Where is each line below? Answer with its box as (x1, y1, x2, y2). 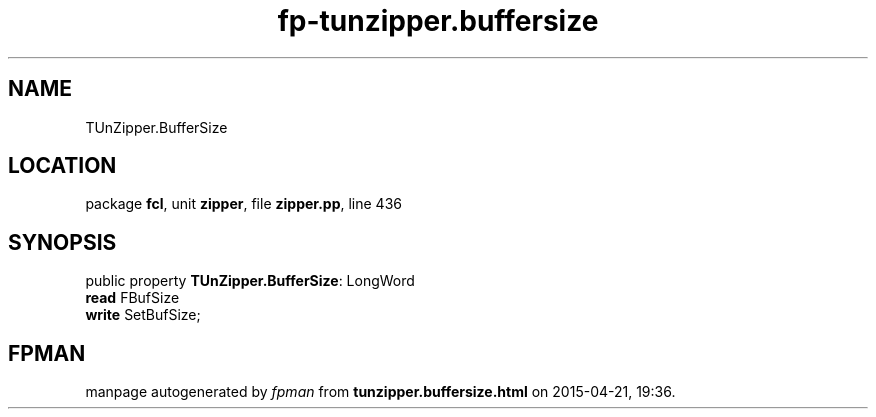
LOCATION (8, 153, 117, 179)
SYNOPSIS (8, 229, 117, 255)
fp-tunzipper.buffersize (277, 4, 599, 38)
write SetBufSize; (85, 306, 201, 324)
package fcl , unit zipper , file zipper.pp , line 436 (85, 195, 402, 213)
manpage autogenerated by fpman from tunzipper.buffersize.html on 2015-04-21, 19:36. (85, 383, 676, 401)
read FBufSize (85, 289, 180, 307)
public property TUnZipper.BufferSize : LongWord (85, 272, 415, 290)
